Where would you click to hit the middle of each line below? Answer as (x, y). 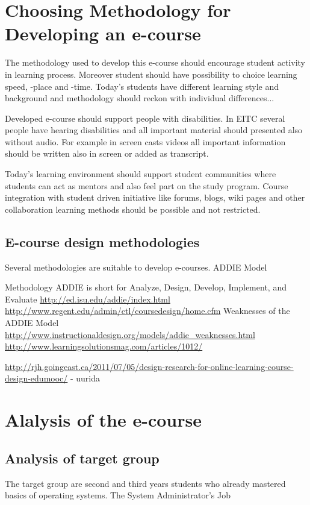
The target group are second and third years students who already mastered (145, 483)
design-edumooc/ (36, 378)
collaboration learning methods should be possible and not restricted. (133, 209)
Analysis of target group (82, 458)
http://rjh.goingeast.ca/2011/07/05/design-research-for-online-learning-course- (149, 366)
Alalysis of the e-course (103, 420)
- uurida (85, 378)
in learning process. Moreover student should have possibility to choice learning (151, 74)
